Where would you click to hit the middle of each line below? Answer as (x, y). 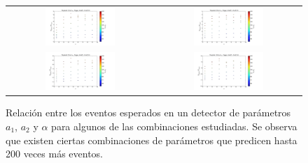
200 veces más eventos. (55, 154)
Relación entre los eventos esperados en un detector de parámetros (148, 112)
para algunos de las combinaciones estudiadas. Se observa (174, 126)
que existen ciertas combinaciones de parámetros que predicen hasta (152, 140)
